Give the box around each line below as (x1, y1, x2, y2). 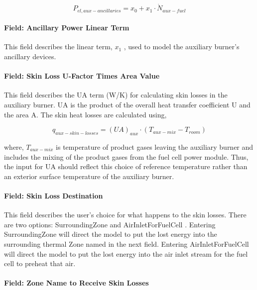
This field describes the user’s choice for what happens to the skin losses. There (4, 209, 247, 220)
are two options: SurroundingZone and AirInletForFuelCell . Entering (4, 219, 216, 229)
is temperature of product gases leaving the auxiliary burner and (56, 142, 254, 152)
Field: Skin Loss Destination (4, 191, 103, 200)
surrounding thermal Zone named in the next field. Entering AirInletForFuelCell (4, 238, 249, 249)
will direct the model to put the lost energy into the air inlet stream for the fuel (4, 248, 248, 259)
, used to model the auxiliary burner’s (124, 41, 240, 52)
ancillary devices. (4, 51, 56, 62)
